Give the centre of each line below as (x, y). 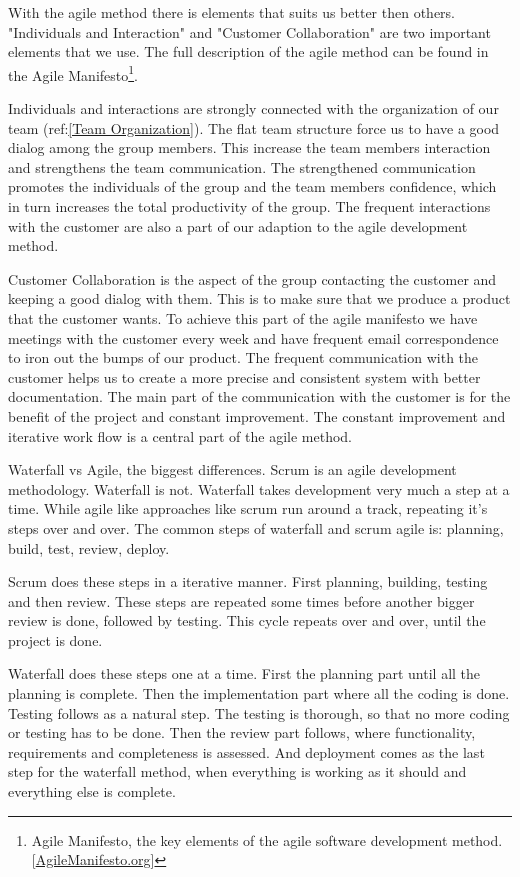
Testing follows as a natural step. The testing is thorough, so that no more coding (259, 712)
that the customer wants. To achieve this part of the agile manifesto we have (243, 317)
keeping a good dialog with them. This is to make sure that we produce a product (259, 298)
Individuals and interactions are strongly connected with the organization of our (253, 108)
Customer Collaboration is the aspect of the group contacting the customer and (252, 278)
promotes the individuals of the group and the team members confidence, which (252, 186)
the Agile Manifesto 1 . (73, 73)
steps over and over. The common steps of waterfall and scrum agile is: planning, (256, 527)
